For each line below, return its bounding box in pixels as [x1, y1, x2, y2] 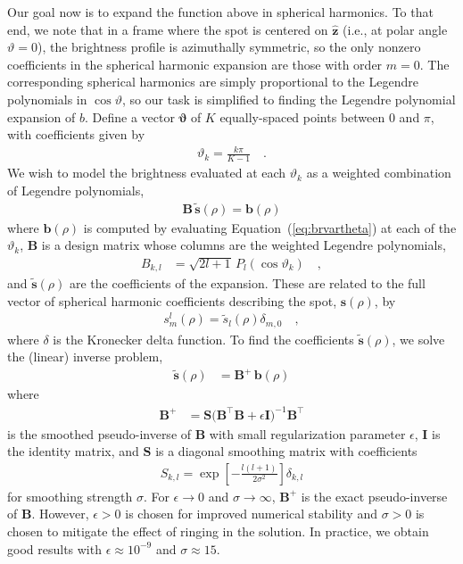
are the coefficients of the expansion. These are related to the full [69, 274, 426, 293]
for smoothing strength [7, 486, 133, 505]
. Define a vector [85, 107, 175, 126]
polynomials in [7, 89, 87, 108]
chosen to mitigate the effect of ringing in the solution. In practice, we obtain [7, 522, 429, 541]
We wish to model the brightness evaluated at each [7, 163, 286, 182]
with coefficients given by [7, 125, 145, 144]
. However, [31, 504, 89, 523]
